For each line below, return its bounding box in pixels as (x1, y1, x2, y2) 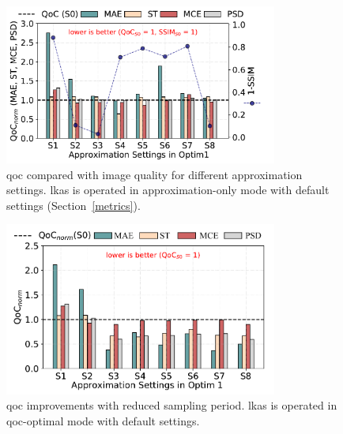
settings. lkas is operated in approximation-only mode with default (6, 181, 330, 198)
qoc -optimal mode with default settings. (6, 413, 200, 429)
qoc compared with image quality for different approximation (6, 166, 303, 182)
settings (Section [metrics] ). (6, 196, 141, 213)
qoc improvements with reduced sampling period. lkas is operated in (6, 397, 337, 413)
